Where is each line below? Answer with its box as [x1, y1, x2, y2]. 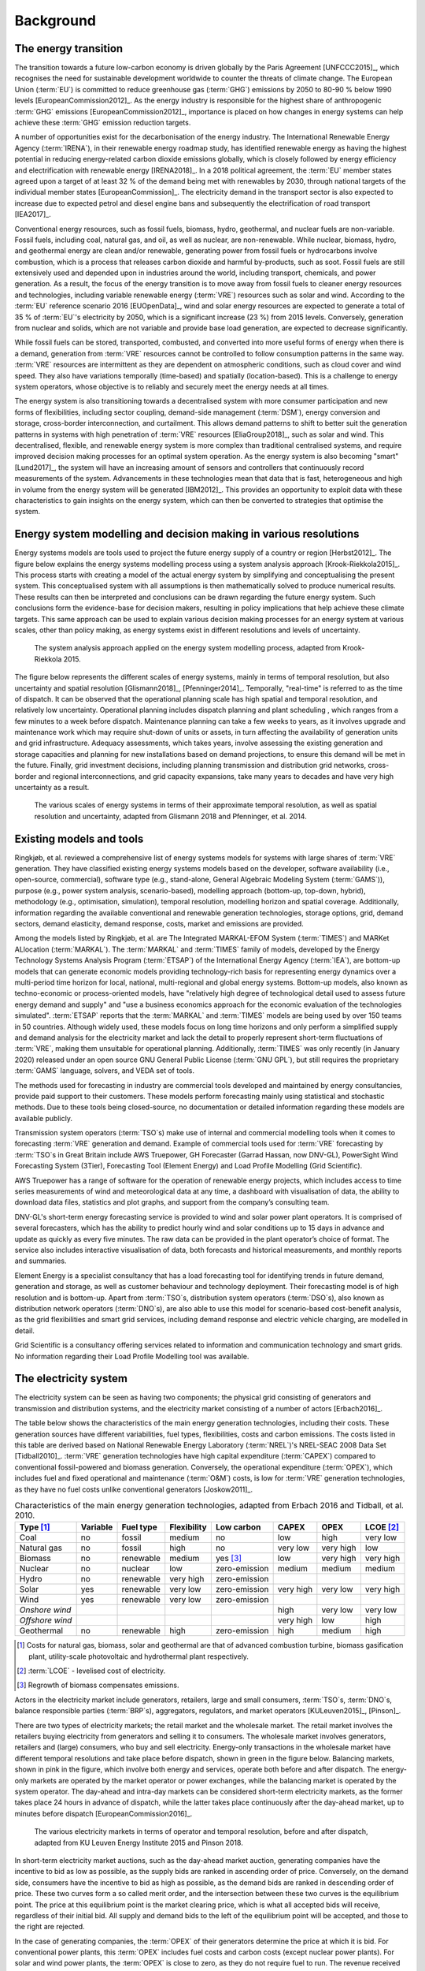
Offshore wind [19, 1615, 72, 1626]
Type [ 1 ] [19, 1522, 50, 1533]
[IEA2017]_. [14, 210, 51, 219]
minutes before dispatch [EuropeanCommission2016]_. [14, 1809, 193, 1818]
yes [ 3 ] [215, 1553, 242, 1564]
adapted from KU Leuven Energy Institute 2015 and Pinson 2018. [34, 1838, 243, 1847]
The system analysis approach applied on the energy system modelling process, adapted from [34, 643, 342, 653]
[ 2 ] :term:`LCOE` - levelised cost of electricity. [17, 1666, 166, 1675]
